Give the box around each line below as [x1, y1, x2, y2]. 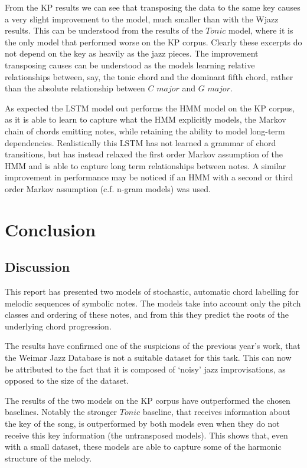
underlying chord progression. [5, 319, 112, 332]
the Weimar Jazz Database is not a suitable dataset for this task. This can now [5, 351, 292, 364]
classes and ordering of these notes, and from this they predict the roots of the [5, 308, 289, 321]
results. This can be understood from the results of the [5, 24, 203, 37]
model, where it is [228, 24, 293, 37]
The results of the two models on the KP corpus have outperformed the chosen [5, 394, 290, 406]
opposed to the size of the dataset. [5, 374, 129, 387]
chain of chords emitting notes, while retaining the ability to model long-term [5, 124, 285, 137]
